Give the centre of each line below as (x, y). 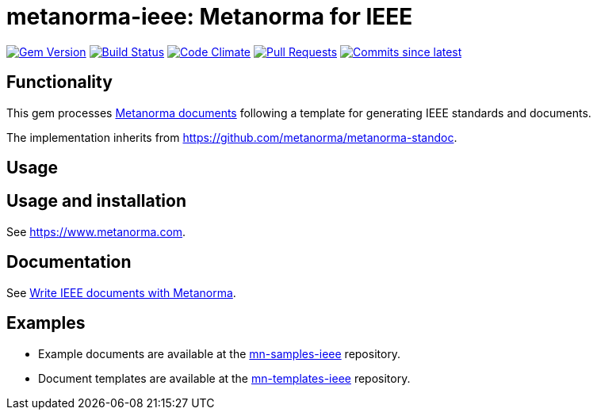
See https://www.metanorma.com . (96, 231)
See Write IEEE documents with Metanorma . (121, 292)
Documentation (69, 262)
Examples (46, 323)
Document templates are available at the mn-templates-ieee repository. (224, 378)
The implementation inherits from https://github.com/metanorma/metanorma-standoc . (232, 137)
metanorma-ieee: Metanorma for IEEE (210, 17)
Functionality (59, 82)
